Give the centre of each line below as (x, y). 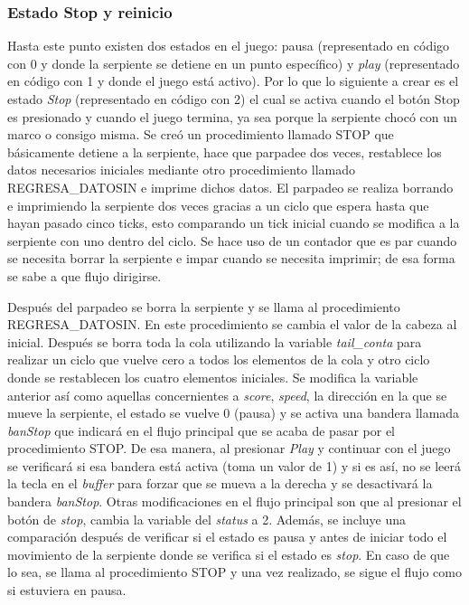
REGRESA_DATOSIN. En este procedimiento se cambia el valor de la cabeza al (232, 324)
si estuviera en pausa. (67, 590)
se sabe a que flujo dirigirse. (84, 275)
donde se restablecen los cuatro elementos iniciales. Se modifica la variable (213, 377)
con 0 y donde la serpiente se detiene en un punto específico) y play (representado (234, 63)
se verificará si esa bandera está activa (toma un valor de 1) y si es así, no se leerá (234, 465)
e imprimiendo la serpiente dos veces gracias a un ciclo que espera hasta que (218, 205)
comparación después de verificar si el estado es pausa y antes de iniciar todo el (227, 537)
